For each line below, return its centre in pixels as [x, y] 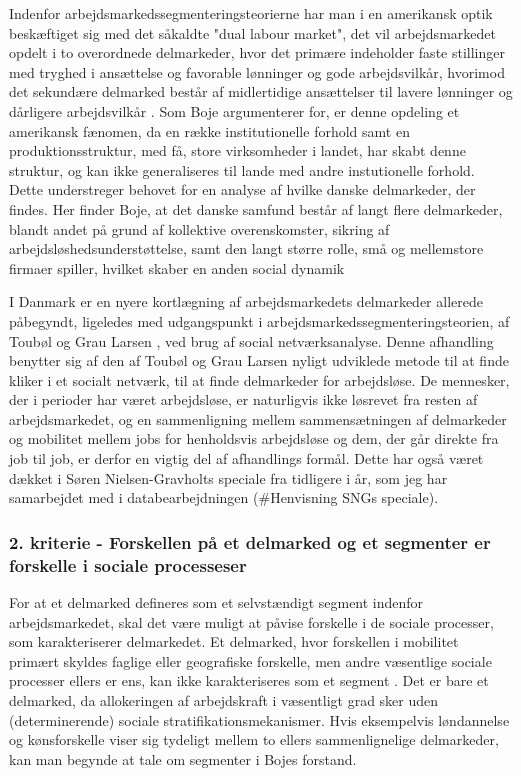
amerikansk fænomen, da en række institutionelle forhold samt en [209, 130]
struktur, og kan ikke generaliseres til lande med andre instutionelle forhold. [242, 169]
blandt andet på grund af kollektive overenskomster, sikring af [199, 228]
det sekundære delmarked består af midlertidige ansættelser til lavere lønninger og [261, 91]
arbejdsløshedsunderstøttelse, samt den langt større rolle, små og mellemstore [246, 248]
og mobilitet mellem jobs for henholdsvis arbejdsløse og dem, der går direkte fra [254, 438]
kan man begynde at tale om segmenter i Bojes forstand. [183, 758]
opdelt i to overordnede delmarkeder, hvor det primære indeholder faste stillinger [257, 52]
